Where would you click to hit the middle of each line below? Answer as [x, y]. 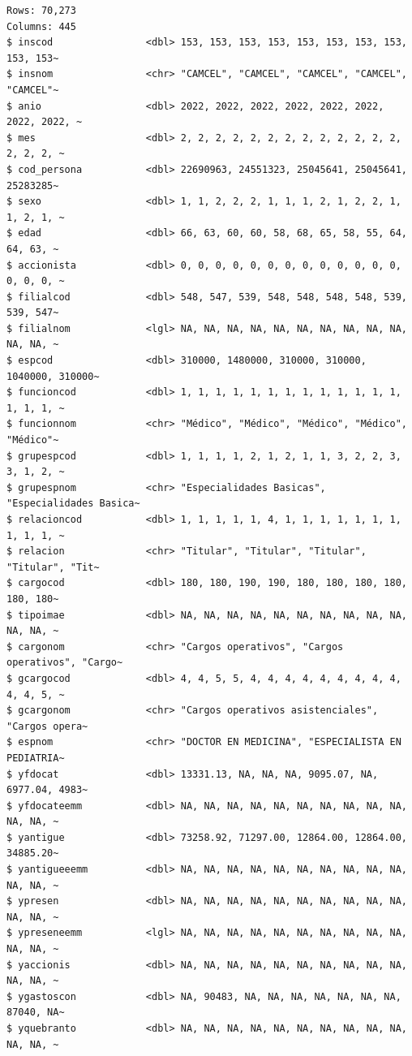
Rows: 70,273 [41, 11]
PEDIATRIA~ [36, 758]
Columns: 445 [41, 26]
